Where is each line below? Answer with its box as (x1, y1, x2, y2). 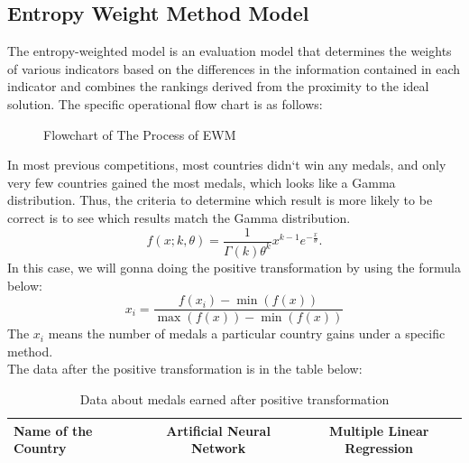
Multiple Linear (328, 421, 429, 440)
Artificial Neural (166, 421, 271, 440)
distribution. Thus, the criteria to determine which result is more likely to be (7, 190, 433, 209)
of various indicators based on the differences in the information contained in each (7, 59, 461, 78)
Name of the (14, 421, 93, 440)
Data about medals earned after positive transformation (79, 389, 390, 408)
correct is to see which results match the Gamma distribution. (7, 208, 351, 227)
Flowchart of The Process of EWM (43, 125, 236, 144)
